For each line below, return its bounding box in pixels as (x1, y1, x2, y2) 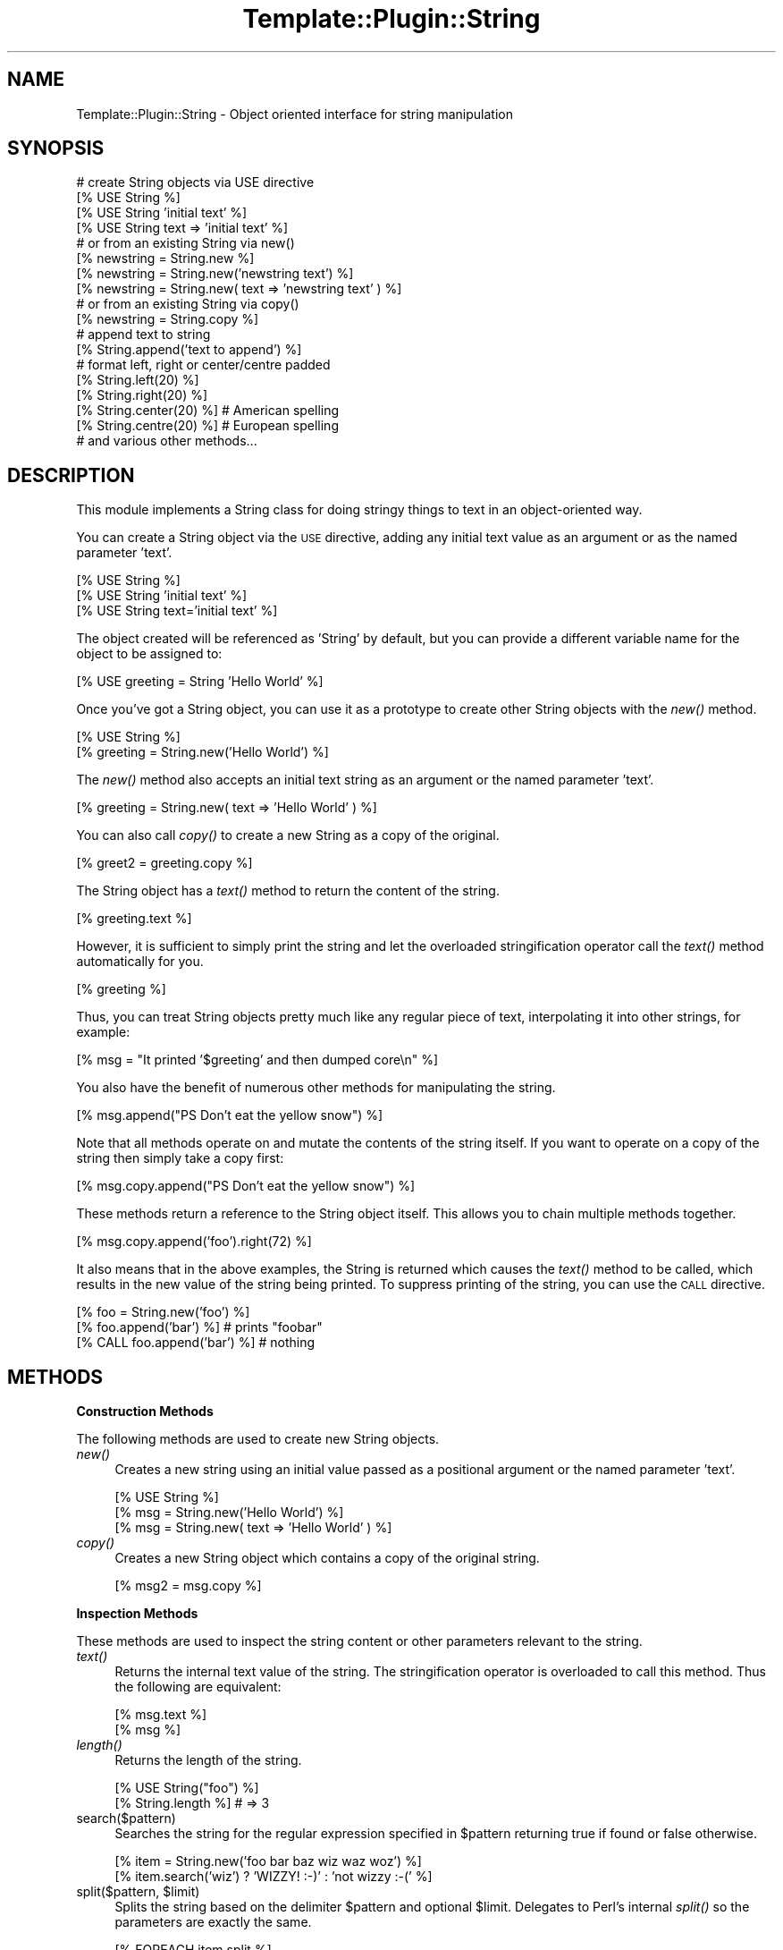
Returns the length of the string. (114, 1752, 302, 1768)
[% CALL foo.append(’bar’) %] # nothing (76, 1335, 316, 1351)
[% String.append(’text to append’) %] (76, 342, 302, 358)
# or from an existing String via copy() (76, 296, 299, 312)
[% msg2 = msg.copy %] (114, 1578, 262, 1594)
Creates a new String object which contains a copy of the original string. (114, 1550, 540, 1566)
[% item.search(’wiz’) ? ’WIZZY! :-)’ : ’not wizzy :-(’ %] (114, 1869, 433, 1885)
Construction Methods (76, 1403, 214, 1420)
